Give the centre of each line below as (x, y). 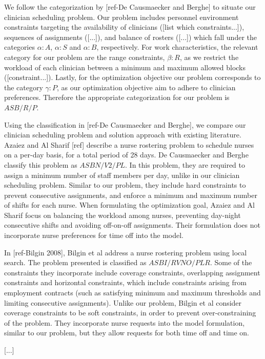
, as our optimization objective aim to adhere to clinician (146, 87)
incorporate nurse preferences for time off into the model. (94, 235)
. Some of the (231, 262)
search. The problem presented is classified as (75, 262)
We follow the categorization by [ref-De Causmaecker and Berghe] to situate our (130, 7)
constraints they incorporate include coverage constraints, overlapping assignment (132, 272)
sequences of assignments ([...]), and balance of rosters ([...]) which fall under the (130, 37)
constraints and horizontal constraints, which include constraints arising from (125, 282)
